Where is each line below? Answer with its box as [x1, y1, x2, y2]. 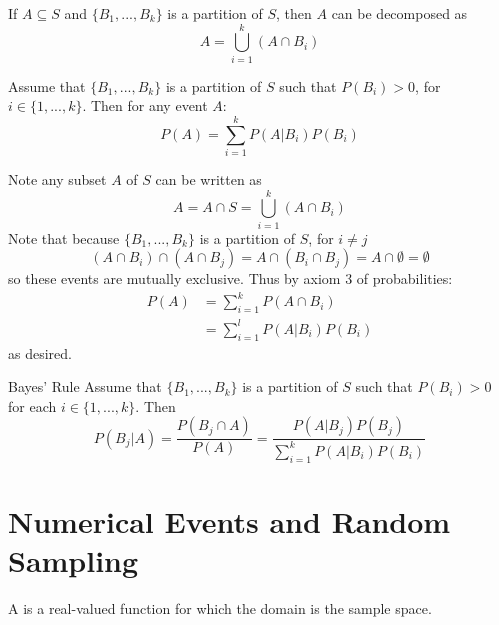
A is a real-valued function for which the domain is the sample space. [8, 597, 432, 618]
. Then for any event [82, 95, 208, 116]
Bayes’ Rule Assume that [8, 376, 162, 397]
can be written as [155, 169, 262, 190]
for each [8, 395, 57, 416]
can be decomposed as [331, 3, 468, 23]
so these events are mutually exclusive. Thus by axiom [8, 268, 341, 289]
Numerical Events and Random [8, 500, 451, 541]
